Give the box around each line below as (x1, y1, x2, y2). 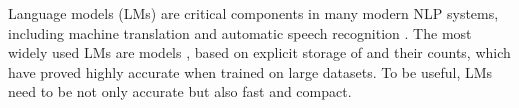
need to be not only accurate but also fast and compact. (8, 81, 352, 102)
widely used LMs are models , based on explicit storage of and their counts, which (8, 42, 511, 63)
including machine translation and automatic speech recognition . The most (8, 22, 472, 43)
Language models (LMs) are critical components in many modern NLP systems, (8, 3, 499, 23)
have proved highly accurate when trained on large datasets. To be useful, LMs (8, 61, 493, 82)
